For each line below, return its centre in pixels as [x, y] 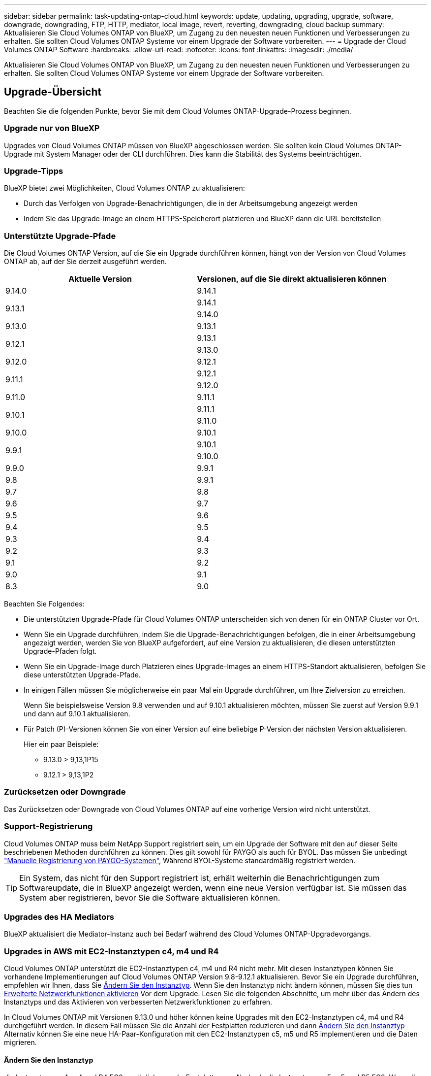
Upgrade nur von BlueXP [52, 128]
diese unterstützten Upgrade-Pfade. [82, 675]
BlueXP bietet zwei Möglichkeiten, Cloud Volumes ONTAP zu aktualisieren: [124, 188]
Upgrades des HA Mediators [59, 917]
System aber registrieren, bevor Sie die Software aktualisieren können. [150, 897]
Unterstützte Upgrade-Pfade [60, 236]
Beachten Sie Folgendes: [44, 604]
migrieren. [20, 1042]
